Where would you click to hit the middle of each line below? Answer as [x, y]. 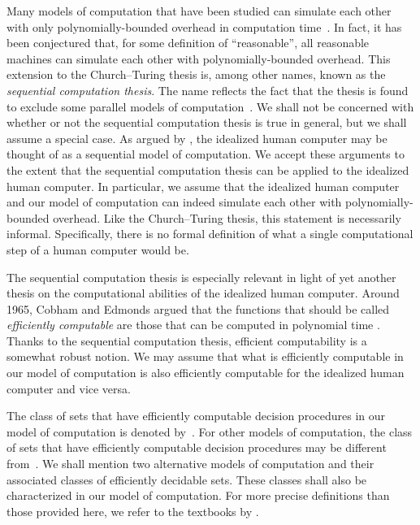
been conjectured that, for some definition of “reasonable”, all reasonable [188, 43]
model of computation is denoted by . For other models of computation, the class [210, 431]
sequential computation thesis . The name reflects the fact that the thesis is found [208, 90]
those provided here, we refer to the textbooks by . [133, 511]
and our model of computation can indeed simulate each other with [174, 202]
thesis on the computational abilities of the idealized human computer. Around [203, 293]
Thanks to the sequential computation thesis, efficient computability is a [187, 340]
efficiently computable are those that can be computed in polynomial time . [193, 325]
